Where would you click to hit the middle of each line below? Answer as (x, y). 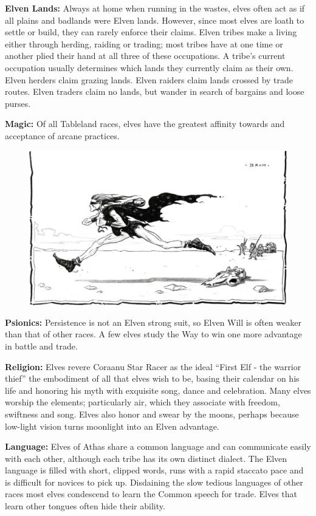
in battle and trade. (41, 346)
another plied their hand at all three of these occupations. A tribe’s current (145, 56)
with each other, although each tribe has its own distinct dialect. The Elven (146, 458)
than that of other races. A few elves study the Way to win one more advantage (153, 334)
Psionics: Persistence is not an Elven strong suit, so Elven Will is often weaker (153, 322)
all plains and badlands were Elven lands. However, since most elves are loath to (155, 20)
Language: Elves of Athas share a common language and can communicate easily (158, 446)
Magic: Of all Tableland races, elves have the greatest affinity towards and (145, 124)
